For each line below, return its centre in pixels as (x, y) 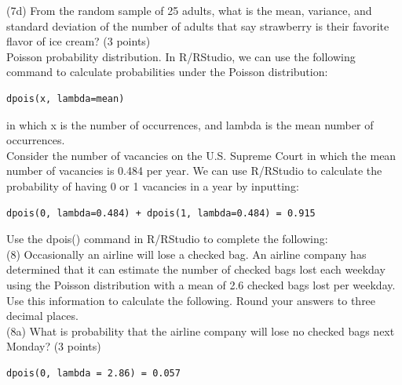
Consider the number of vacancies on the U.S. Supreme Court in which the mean (201, 155)
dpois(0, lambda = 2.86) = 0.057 (93, 373)
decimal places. (42, 316)
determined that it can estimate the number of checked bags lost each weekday (196, 269)
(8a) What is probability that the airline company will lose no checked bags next (201, 331)
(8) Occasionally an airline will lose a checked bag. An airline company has (186, 254)
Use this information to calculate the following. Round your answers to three (191, 300)
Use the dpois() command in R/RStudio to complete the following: (167, 239)
